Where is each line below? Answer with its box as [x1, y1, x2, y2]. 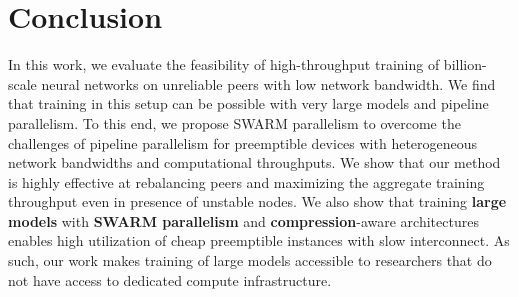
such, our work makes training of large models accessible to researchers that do [8, 250, 492, 271]
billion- [443, 54, 487, 75]
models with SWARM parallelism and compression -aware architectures [8, 210, 479, 231]
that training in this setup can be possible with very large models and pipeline [8, 93, 489, 114]
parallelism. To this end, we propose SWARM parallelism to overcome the [8, 112, 461, 133]
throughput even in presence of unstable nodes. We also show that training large [8, 191, 507, 212]
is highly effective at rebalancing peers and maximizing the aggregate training [8, 171, 485, 192]
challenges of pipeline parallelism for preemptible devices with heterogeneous [8, 132, 478, 153]
